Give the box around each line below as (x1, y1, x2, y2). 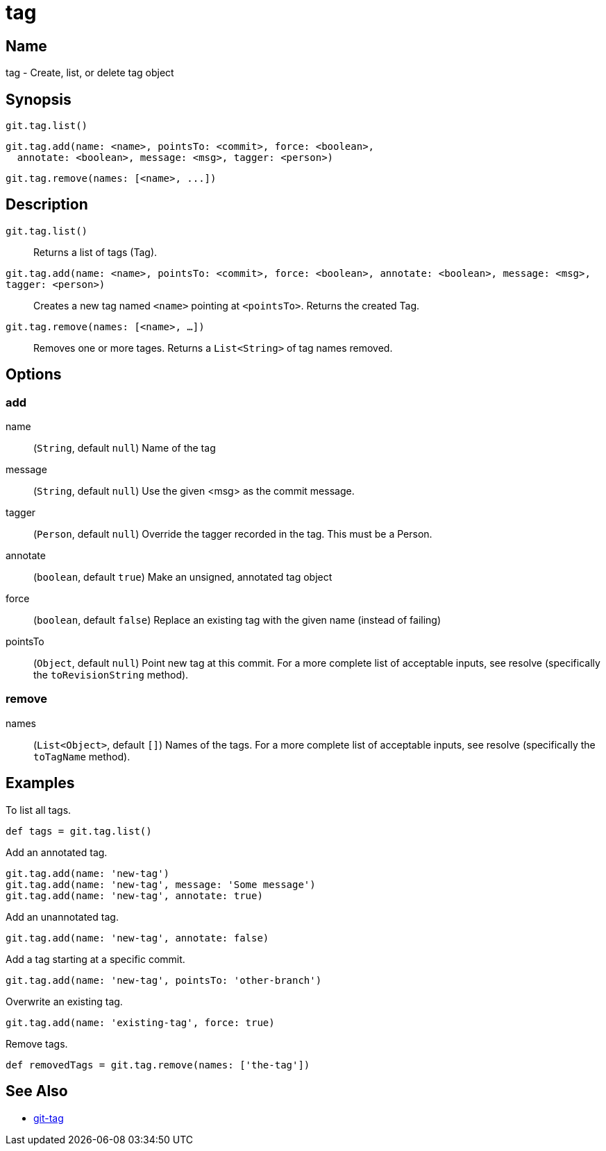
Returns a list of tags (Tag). (33, 246, 158, 258)
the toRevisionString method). (33, 669, 189, 681)
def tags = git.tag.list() (6, 825, 152, 837)
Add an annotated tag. (6, 846, 108, 858)
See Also (6, 1082, 68, 1100)
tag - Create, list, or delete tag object (6, 67, 174, 79)
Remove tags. (6, 1037, 68, 1050)
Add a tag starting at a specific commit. (6, 953, 185, 965)
